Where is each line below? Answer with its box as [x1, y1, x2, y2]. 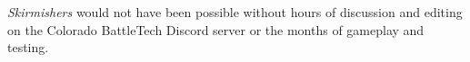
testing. [7, 38, 49, 57]
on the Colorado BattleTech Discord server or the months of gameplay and [7, 20, 425, 39]
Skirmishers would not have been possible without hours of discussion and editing [7, 3, 463, 21]
